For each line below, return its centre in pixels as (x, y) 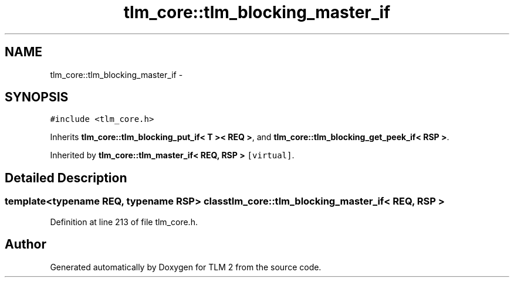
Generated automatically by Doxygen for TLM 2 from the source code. (186, 267)
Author (26, 244)
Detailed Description (66, 178)
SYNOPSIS (37, 97)
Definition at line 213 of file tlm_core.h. (124, 222)
